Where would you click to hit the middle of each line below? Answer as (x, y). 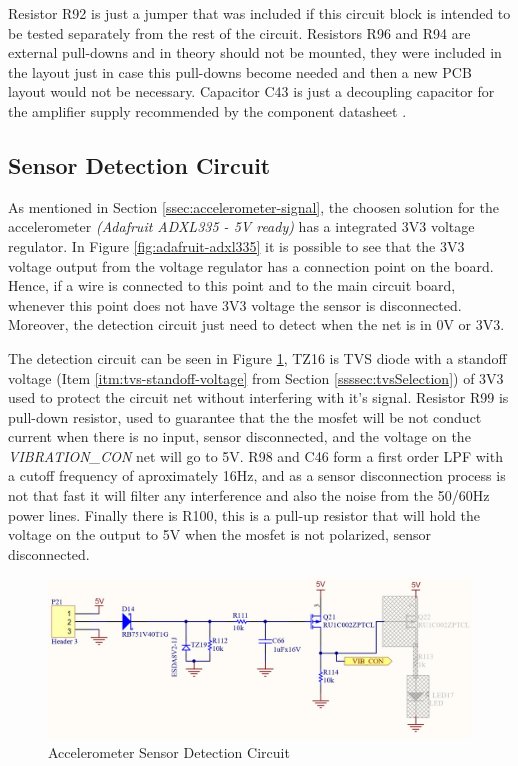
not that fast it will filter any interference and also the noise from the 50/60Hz (249, 495)
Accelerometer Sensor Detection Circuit (169, 751)
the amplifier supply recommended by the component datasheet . (207, 110)
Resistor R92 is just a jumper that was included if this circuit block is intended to (259, 13)
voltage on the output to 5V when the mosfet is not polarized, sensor (220, 534)
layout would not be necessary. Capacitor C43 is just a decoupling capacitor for (251, 91)
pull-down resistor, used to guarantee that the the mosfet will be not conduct (245, 416)
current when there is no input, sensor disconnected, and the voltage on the (239, 436)
